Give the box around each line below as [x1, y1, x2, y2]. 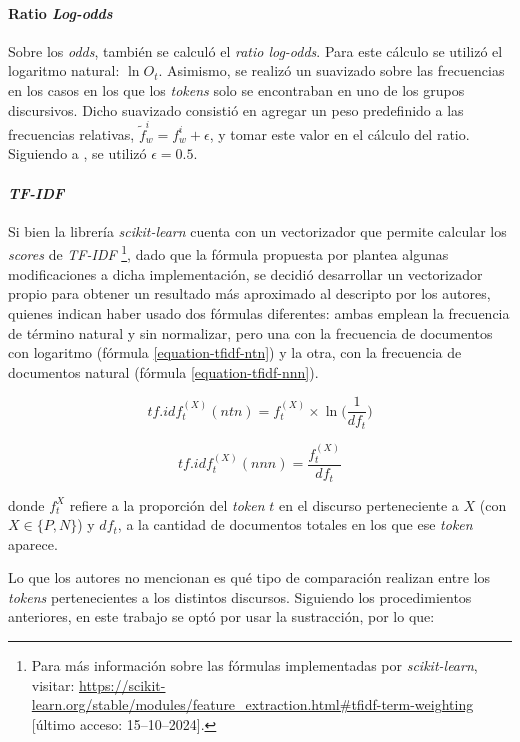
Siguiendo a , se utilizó [8, 143, 147, 164]
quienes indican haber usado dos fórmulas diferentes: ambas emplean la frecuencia [8, 302, 510, 323]
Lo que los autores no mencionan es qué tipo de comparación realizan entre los [8, 567, 491, 588]
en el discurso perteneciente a [278, 494, 459, 515]
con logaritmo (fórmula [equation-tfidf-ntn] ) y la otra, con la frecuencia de [8, 342, 462, 363]
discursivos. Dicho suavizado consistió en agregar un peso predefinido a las [8, 99, 464, 120]
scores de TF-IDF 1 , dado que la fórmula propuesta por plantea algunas [8, 241, 449, 265]
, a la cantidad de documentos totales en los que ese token [117, 514, 473, 535]
